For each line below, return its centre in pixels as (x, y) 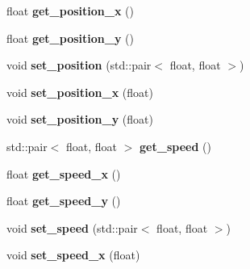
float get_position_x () (70, 11)
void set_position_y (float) (80, 119)
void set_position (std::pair (79, 65)
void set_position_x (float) (80, 92)
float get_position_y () (70, 38)
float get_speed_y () (64, 201)
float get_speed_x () (64, 173)
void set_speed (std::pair (72, 227)
